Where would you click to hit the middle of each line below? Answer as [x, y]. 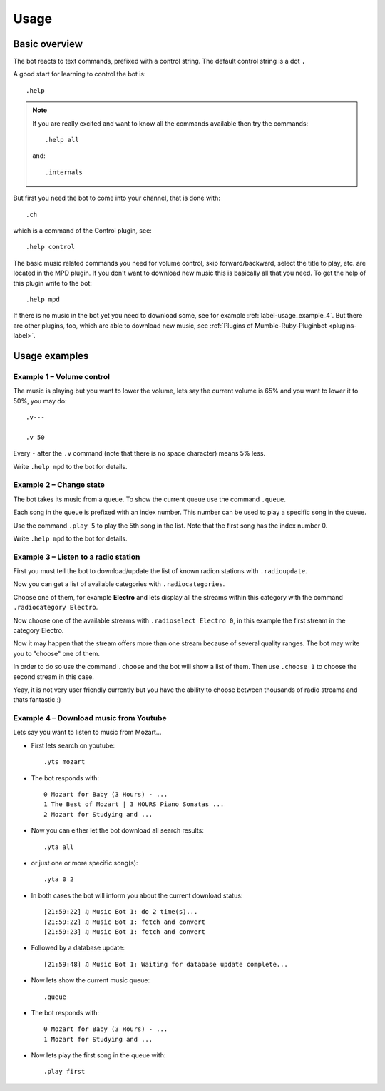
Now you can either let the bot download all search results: [118, 830]
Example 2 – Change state [59, 485]
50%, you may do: [40, 401]
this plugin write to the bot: [53, 283]
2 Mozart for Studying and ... [98, 814]
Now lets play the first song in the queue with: [98, 1055]
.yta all [59, 847]
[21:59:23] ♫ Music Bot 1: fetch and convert [125, 931]
